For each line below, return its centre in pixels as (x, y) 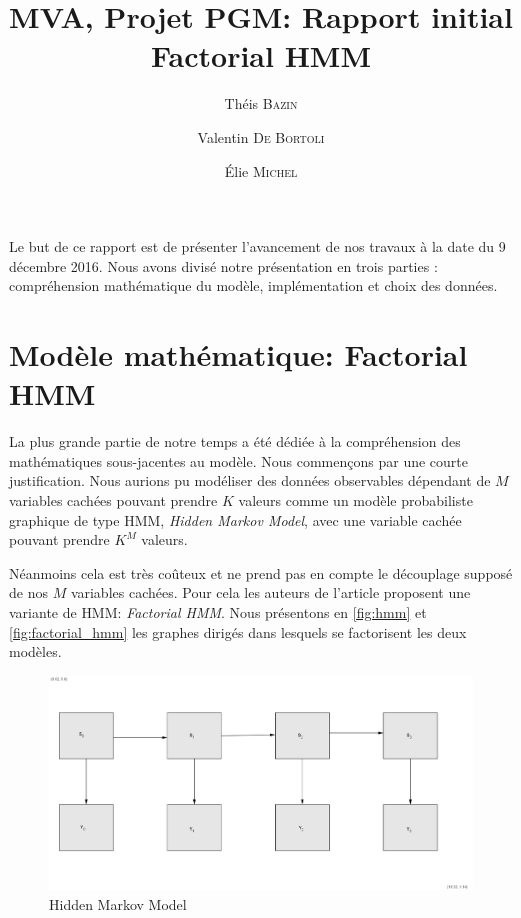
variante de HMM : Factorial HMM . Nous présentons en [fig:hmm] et (218, 611)
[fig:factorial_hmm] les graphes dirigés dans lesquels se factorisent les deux (238, 631)
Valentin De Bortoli (261, 136)
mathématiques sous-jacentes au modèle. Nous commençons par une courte (238, 460)
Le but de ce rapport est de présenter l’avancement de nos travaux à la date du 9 (257, 246)
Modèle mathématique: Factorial (238, 354)
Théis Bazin (261, 103)
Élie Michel (261, 170)
